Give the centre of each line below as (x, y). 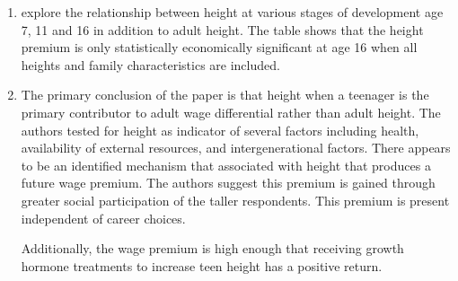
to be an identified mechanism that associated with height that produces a (226, 165)
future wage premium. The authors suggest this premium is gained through (228, 183)
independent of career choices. (103, 218)
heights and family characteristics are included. (150, 64)
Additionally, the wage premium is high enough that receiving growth (212, 248)
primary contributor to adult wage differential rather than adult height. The (231, 112)
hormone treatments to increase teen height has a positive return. (202, 265)
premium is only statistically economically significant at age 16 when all (219, 47)
